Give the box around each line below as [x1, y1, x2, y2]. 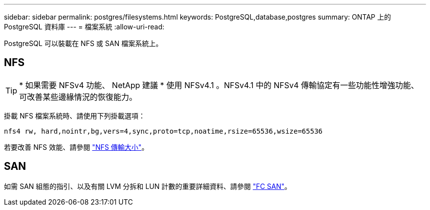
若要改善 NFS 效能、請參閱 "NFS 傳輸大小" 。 [4, 142, 149, 151]
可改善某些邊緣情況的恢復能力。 [19, 92, 137, 102]
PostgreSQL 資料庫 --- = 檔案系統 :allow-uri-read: [4, 23, 164, 31]
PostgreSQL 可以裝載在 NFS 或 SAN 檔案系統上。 [4, 39, 163, 47]
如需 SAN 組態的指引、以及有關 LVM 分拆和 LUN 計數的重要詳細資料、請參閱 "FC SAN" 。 [4, 182, 292, 190]
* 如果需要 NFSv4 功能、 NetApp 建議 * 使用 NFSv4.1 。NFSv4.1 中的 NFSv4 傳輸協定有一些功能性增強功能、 [19, 80, 419, 90]
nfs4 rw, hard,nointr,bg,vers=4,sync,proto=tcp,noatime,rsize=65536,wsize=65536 [4, 127, 323, 135]
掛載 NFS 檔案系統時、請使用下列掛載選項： [4, 111, 145, 120]
